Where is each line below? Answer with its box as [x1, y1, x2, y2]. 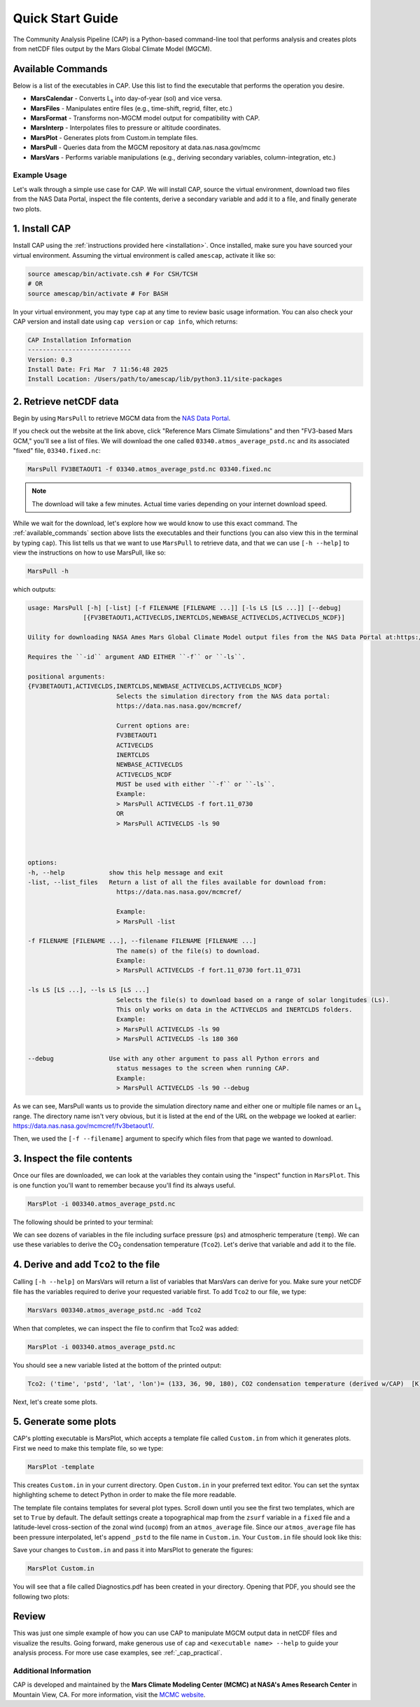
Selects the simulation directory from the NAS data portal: [115, 692, 330, 700]
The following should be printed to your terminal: [13, 1218, 154, 1226]
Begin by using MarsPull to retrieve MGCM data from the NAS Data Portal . [13, 414, 231, 422]
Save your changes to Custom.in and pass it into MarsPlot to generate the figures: [13, 1546, 253, 1554]
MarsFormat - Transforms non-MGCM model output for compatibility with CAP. [30, 114, 260, 123]
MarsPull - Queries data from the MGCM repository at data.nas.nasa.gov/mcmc [30, 144, 261, 152]
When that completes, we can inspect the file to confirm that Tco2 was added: [13, 1324, 239, 1332]
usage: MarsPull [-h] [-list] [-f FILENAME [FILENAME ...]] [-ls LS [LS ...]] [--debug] [27, 604, 342, 612]
